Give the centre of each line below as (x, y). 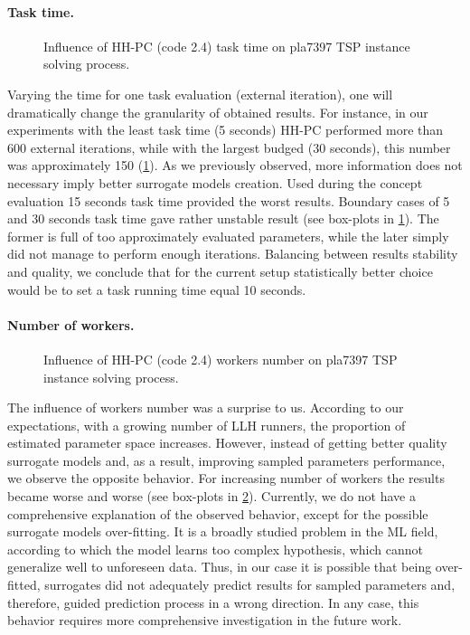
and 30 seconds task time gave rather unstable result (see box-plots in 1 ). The (223, 218)
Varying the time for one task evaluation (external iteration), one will (200, 94)
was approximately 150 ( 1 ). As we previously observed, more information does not (235, 165)
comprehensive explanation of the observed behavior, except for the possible (218, 513)
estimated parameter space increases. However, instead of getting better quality (227, 443)
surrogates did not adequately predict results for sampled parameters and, (250, 585)
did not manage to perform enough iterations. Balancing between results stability (233, 254)
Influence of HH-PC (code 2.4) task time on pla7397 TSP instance (227, 46)
